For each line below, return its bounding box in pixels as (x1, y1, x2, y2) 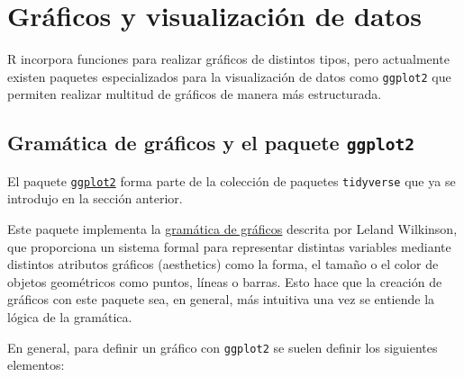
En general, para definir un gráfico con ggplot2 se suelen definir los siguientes (7, 337, 438, 356)
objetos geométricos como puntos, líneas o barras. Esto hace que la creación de (7, 272, 442, 291)
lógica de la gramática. (7, 307, 132, 326)
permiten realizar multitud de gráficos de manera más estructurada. (7, 85, 382, 103)
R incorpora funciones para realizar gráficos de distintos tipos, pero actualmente (7, 49, 450, 68)
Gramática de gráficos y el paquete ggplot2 (7, 129, 414, 157)
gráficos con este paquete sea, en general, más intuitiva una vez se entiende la (7, 290, 435, 309)
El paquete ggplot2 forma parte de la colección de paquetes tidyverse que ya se (7, 171, 456, 190)
